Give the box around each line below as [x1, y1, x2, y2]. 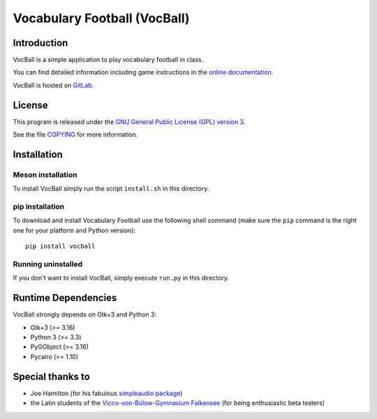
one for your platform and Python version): [13, 226, 136, 234]
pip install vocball [25, 243, 96, 250]
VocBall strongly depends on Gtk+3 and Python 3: [13, 310, 157, 319]
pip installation [13, 202, 65, 212]
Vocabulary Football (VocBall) [13, 10, 190, 26]
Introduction [13, 37, 68, 49]
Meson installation [13, 169, 77, 179]
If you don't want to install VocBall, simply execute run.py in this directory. [13, 274, 230, 282]
